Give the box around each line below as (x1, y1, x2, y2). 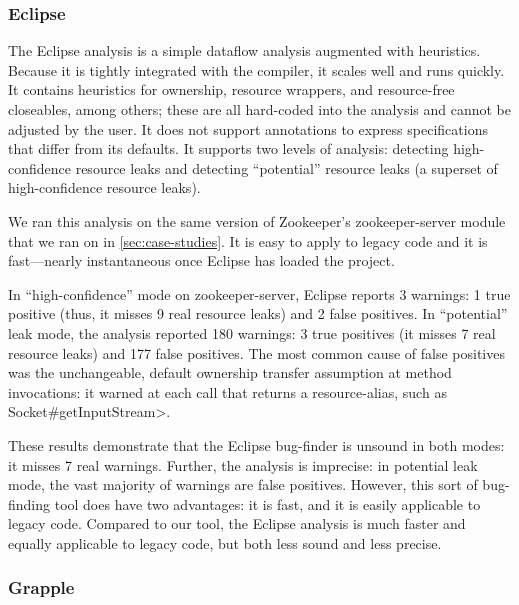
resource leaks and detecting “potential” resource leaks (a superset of (75, 157, 498, 178)
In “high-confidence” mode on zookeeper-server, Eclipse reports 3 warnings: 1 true (8, 283, 511, 304)
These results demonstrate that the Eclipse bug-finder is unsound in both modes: (8, 434, 505, 455)
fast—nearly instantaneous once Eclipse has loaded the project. (8, 250, 395, 271)
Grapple (8, 575, 75, 600)
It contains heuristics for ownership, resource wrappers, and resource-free (8, 79, 455, 100)
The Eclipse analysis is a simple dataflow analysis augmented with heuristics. (8, 40, 481, 61)
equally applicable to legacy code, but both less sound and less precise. (8, 532, 442, 553)
